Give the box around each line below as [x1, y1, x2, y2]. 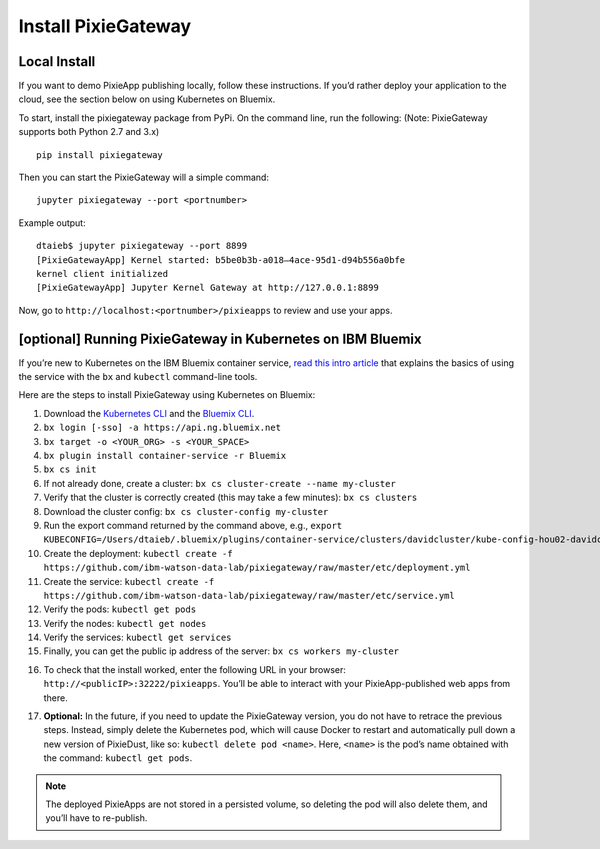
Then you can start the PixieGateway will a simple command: [18, 171, 270, 184]
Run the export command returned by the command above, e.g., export [43, 519, 343, 531]
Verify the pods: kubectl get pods [43, 603, 197, 615]
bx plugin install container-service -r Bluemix [43, 450, 287, 461]
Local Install [18, 53, 96, 70]
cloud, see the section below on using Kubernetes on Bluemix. [18, 93, 276, 105]
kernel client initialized [36, 268, 169, 279]
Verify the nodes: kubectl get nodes [43, 617, 207, 629]
